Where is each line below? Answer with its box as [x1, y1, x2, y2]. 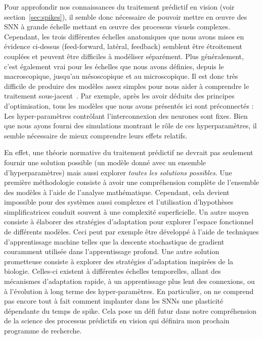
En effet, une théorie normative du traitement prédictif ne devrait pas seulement [4, 147, 253, 158]
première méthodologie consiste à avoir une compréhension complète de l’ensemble [4, 177, 259, 187]
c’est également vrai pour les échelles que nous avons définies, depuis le [4, 61, 224, 71]
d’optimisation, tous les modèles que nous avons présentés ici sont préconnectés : [4, 100, 254, 111]
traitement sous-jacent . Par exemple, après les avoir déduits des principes [4, 90, 235, 101]
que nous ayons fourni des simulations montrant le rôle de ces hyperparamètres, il [4, 120, 257, 131]
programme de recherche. [4, 325, 82, 335]
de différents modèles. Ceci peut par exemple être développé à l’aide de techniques [4, 226, 259, 237]
